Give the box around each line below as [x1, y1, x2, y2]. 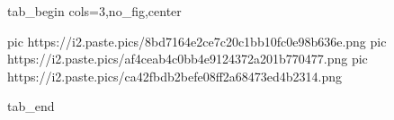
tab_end [7, 97, 55, 116]
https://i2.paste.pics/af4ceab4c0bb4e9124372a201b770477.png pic [7, 49, 368, 68]
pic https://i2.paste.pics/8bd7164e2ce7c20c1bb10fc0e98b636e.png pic [7, 31, 387, 50]
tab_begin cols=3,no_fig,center [7, 2, 182, 20]
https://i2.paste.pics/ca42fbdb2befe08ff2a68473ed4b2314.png [7, 66, 343, 85]
